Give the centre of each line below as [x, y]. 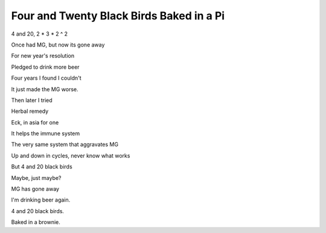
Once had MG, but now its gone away [58, 45]
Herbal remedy [30, 111]
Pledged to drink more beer [45, 67]
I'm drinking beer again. [41, 200]
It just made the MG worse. [45, 89]
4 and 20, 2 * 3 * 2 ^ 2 [40, 34]
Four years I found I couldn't [46, 78]
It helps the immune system [46, 133]
